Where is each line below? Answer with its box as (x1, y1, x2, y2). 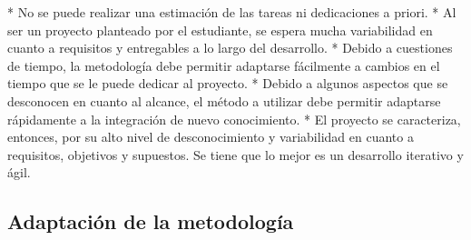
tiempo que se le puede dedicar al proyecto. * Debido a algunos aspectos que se (7, 74, 448, 93)
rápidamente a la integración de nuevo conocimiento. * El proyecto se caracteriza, (7, 109, 461, 128)
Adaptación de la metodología (7, 207, 294, 235)
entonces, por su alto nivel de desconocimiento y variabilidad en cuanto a (7, 127, 414, 146)
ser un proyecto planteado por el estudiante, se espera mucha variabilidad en (7, 20, 433, 39)
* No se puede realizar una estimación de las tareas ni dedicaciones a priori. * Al (7, 3, 456, 21)
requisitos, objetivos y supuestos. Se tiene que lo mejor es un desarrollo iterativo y (7, 145, 464, 164)
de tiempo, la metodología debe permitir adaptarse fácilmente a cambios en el (7, 55, 440, 75)
